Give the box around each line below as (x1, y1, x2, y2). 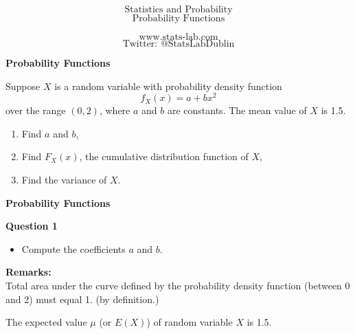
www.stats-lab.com (139, 32, 218, 42)
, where (99, 103, 130, 118)
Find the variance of (21, 172, 107, 187)
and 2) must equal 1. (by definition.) (5, 291, 159, 306)
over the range (5, 103, 66, 118)
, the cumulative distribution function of (79, 149, 249, 164)
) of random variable (146, 315, 233, 329)
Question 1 (5, 219, 58, 233)
